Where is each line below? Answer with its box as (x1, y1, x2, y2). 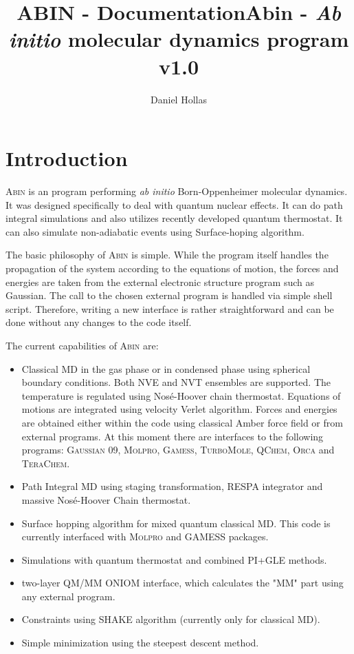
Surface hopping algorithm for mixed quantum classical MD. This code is (21, 515, 331, 530)
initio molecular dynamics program (8, 25, 349, 54)
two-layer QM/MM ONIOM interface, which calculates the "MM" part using (21, 575, 344, 590)
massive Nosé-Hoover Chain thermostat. (21, 492, 191, 507)
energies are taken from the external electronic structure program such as (5, 274, 315, 289)
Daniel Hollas (151, 92, 207, 106)
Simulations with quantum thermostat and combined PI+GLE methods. (21, 552, 327, 566)
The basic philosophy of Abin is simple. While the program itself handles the (5, 247, 329, 262)
